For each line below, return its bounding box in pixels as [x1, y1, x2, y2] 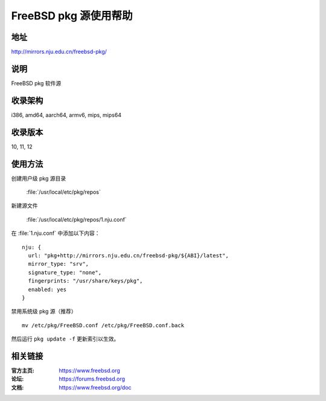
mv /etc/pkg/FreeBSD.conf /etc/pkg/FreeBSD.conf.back [22, 322, 184, 329]
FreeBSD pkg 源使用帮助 [11, 9, 133, 22]
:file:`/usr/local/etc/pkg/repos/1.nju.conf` [26, 216, 127, 223]
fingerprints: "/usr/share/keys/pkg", [28, 278, 143, 284]
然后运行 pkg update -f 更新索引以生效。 [11, 335, 120, 342]
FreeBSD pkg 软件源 [11, 79, 62, 87]
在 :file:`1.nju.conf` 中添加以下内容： [11, 229, 100, 237]
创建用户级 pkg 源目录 [11, 175, 66, 182]
